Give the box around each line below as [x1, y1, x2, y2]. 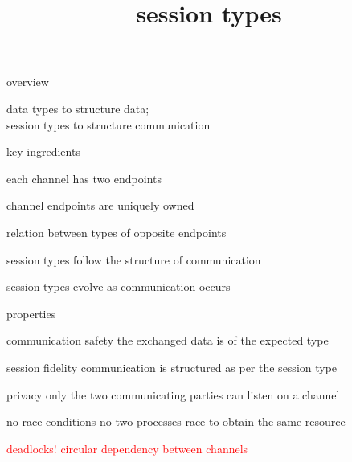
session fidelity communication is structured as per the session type [6, 358, 338, 375]
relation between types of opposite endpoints [6, 223, 227, 240]
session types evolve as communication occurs [6, 278, 231, 295]
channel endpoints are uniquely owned [6, 197, 194, 214]
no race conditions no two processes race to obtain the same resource [6, 413, 346, 430]
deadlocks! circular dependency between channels [6, 440, 248, 456]
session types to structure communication [6, 116, 211, 133]
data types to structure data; [6, 100, 149, 117]
